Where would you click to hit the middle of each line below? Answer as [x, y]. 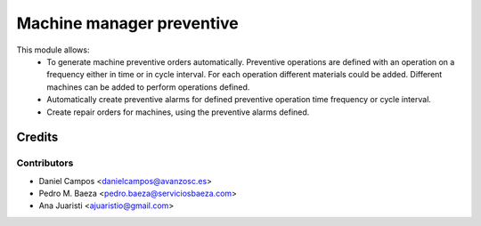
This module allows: [53, 50]
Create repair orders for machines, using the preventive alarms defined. [178, 112]
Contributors [45, 163]
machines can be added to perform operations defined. [148, 87]
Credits [37, 137]
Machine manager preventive [128, 23]
